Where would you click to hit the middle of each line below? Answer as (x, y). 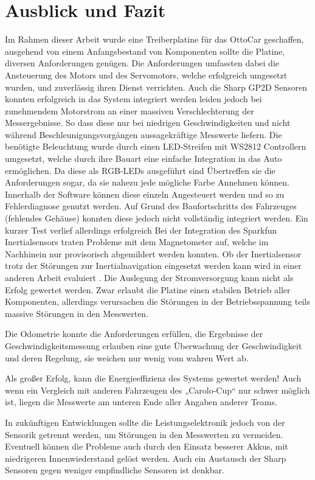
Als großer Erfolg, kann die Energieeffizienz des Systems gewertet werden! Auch (153, 378)
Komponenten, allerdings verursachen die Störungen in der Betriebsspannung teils (157, 301)
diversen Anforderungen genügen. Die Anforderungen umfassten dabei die (142, 63)
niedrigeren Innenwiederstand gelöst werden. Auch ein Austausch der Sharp (146, 458)
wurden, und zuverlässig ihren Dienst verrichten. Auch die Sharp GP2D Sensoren (156, 87)
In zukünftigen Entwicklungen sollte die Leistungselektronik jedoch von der (145, 422)
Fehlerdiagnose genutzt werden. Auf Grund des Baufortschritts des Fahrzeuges (151, 206)
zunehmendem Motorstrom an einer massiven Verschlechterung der (130, 110)
